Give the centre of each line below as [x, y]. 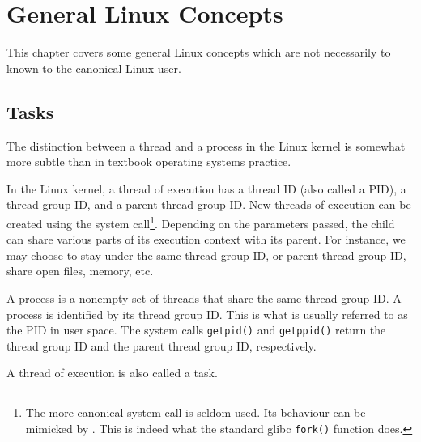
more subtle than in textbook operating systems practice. [149, 161]
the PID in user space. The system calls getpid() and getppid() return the [196, 330]
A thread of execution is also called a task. [112, 373]
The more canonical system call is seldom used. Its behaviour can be [196, 412]
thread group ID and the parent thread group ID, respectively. [162, 345]
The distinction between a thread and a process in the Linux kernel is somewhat [206, 145]
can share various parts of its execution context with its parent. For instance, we [206, 239]
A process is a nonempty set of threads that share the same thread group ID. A [204, 297]
